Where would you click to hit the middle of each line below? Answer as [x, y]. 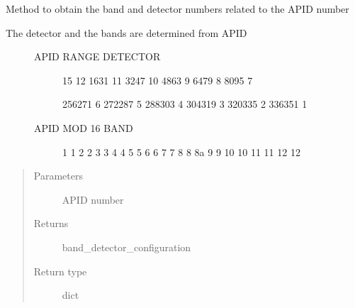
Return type [60, 271]
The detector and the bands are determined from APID [126, 32]
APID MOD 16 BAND [84, 127]
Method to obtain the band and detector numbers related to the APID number [177, 9]
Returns [51, 223]
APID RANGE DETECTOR [97, 56]
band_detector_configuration [126, 247]
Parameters [58, 176]
